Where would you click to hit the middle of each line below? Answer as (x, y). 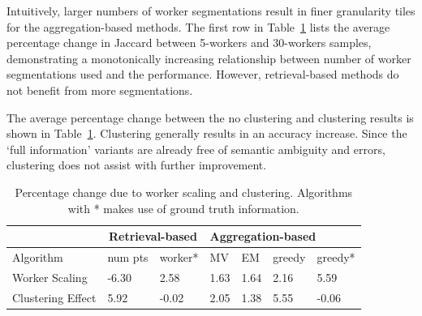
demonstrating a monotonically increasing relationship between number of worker (209, 58)
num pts (128, 256)
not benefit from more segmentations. (100, 90)
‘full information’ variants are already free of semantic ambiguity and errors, (196, 149)
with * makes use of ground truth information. (183, 208)
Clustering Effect (54, 297)
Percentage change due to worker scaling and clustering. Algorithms (184, 192)
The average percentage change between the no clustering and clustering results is (210, 117)
